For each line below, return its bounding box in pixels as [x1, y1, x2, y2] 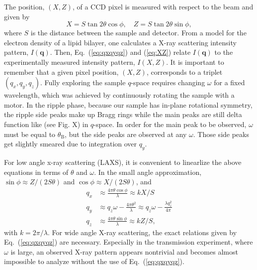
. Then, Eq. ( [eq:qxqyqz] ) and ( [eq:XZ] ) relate [50, 47, 191, 57]
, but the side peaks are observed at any [65, 129, 187, 139]
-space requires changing [131, 77, 205, 88]
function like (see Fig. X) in [4, 119, 88, 129]
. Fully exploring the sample [40, 77, 126, 88]
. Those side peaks [193, 129, 249, 139]
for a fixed [214, 77, 245, 88]
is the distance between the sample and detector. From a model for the [30, 27, 247, 38]
